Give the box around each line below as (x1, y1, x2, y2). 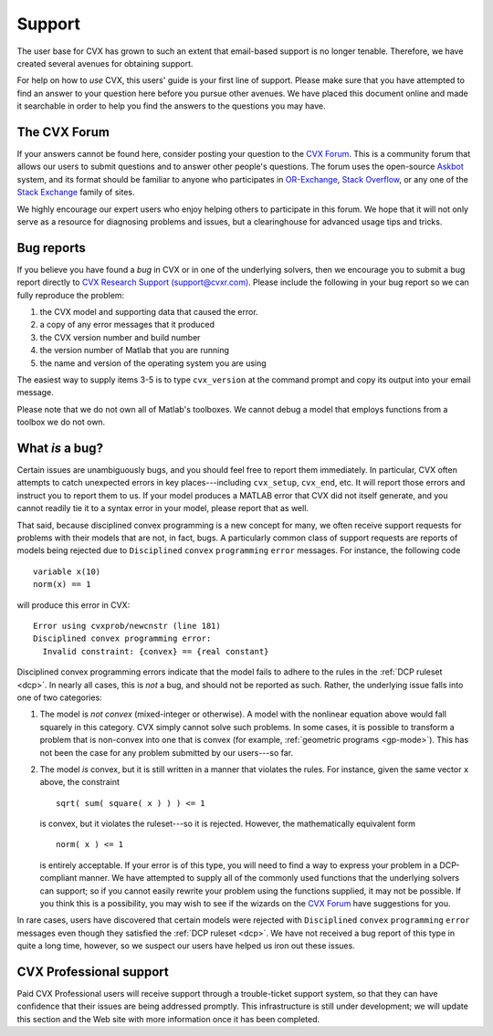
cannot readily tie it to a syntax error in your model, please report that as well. (16, 503, 309, 514)
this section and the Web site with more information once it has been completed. (16, 1013, 320, 1024)
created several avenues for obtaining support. (16, 58, 194, 68)
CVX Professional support (16, 964, 169, 979)
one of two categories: (16, 692, 102, 703)
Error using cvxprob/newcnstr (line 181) (33, 621, 221, 631)
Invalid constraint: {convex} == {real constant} (42, 646, 269, 656)
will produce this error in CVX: (16, 599, 131, 611)
